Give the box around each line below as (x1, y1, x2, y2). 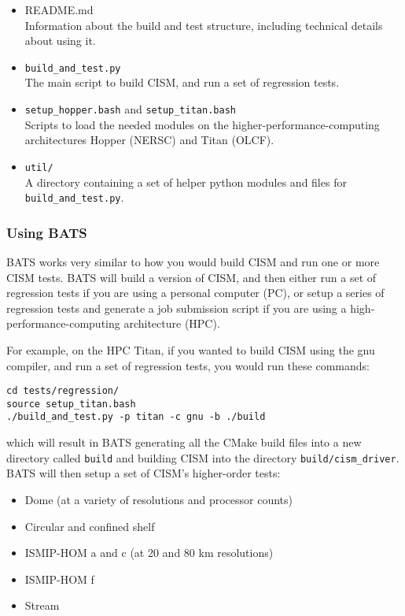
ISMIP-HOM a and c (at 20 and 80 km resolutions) (24, 544, 274, 561)
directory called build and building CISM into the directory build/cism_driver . (6, 449, 399, 466)
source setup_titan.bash (6, 398, 136, 410)
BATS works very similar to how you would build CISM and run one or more (6, 254, 380, 269)
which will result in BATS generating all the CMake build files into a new (6, 434, 362, 451)
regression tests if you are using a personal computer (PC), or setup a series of (6, 284, 385, 301)
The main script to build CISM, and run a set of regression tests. (24, 74, 340, 91)
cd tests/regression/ (6, 385, 120, 397)
